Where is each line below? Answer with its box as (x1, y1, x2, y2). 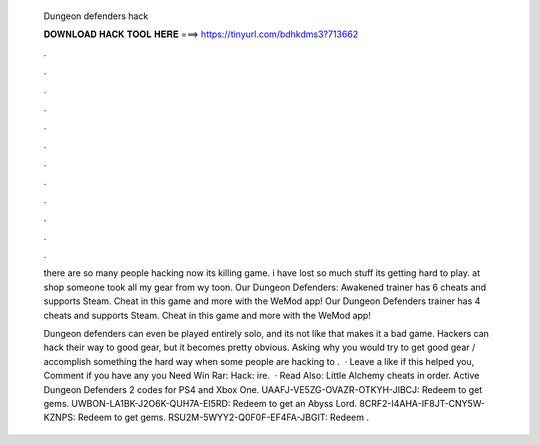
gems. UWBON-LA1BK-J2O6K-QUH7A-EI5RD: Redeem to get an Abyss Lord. (43, 397, 358, 409)
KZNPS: (43, 411, 76, 424)
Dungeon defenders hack (43, 10, 149, 22)
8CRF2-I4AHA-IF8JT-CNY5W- (359, 397, 485, 409)
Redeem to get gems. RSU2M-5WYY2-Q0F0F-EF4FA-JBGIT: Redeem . (77, 411, 370, 424)
